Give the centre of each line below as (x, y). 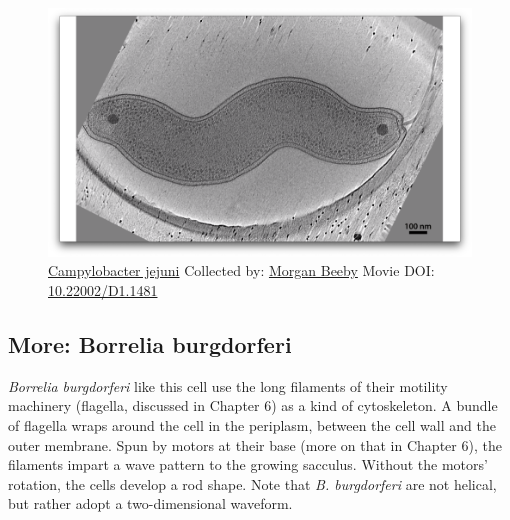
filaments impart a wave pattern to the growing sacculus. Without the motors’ (248, 464)
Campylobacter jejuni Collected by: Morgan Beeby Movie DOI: (241, 270)
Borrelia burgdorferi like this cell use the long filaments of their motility (228, 385)
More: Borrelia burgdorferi (150, 343)
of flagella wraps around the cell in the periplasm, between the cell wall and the (252, 424)
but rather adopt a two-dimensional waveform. (150, 503)
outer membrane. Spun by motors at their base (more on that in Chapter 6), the (255, 444)
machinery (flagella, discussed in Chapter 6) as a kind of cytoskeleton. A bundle (253, 405)
